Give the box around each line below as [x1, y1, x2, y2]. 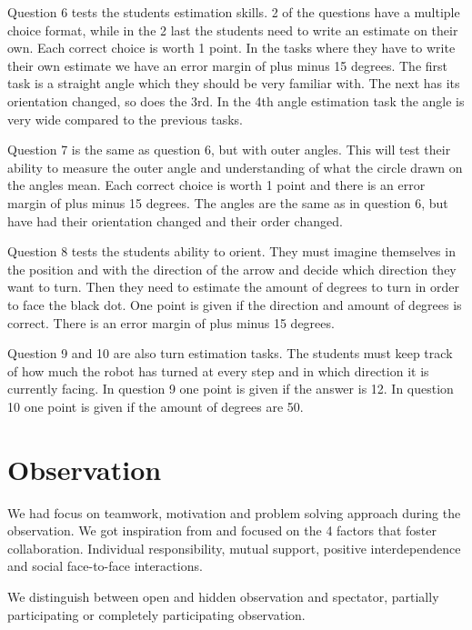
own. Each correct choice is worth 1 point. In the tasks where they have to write [7, 38, 456, 57]
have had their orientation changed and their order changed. [7, 211, 343, 230]
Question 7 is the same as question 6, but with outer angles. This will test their [7, 140, 451, 159]
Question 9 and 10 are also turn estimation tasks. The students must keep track [7, 344, 453, 363]
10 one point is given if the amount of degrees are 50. [7, 396, 304, 415]
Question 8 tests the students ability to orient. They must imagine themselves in [7, 242, 456, 261]
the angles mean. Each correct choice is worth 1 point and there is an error [7, 175, 426, 195]
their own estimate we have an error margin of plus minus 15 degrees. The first [7, 55, 447, 75]
